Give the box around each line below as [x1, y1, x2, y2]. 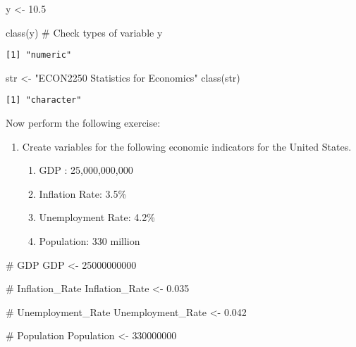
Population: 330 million [39, 234, 140, 248]
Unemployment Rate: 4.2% [39, 210, 155, 225]
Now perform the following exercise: [6, 115, 161, 130]
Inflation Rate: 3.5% [39, 186, 127, 201]
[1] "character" [6, 95, 82, 106]
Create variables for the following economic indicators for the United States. [22, 139, 352, 153]
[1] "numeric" [6, 50, 72, 61]
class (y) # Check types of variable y [6, 25, 163, 39]
